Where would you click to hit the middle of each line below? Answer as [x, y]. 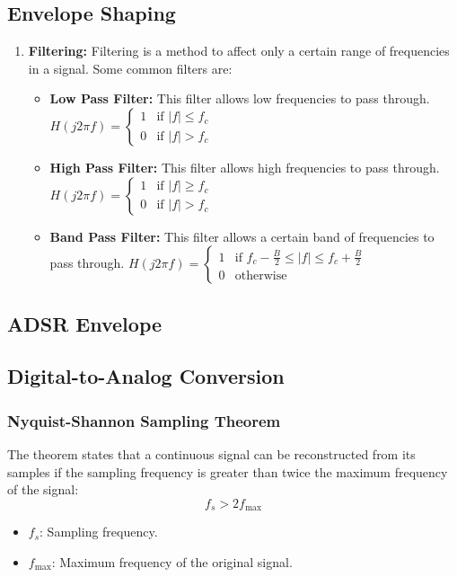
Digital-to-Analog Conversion [146, 376]
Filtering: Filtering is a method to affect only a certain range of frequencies [239, 51]
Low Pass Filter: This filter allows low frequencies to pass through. [240, 98]
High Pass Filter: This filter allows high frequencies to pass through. [245, 167]
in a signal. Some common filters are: [130, 68]
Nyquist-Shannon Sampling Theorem [144, 420]
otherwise [261, 276]
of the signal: [43, 489]
